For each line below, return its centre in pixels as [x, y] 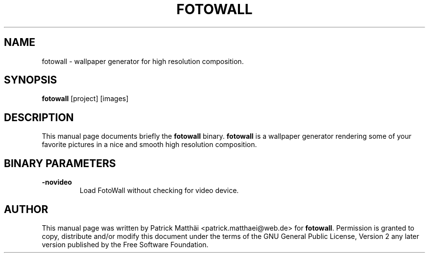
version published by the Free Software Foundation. [125, 244]
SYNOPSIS [31, 80]
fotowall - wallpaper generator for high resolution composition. [143, 61]
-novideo [57, 182]
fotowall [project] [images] [85, 99]
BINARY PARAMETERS [60, 163]
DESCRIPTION [39, 117]
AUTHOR [26, 209]
